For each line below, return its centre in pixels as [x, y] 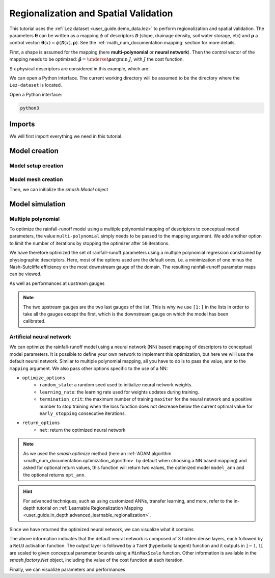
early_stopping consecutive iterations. [83, 413]
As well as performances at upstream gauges [57, 283]
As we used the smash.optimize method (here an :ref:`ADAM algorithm [97, 453]
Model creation [34, 151]
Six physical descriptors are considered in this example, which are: [79, 68]
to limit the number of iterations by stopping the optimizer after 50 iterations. [90, 243]
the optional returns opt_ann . [54, 475]
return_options [41, 423]
